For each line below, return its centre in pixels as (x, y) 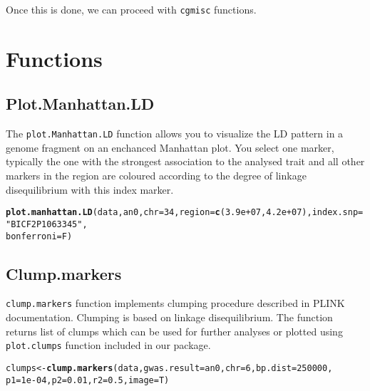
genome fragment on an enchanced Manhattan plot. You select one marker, (170, 147)
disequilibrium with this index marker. (90, 189)
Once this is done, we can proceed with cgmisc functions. (131, 9)
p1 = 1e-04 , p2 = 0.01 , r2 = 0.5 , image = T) (88, 380)
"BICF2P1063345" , (47, 224)
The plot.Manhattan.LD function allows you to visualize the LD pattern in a (175, 134)
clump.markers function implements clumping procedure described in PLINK (175, 303)
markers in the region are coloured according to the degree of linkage (156, 176)
